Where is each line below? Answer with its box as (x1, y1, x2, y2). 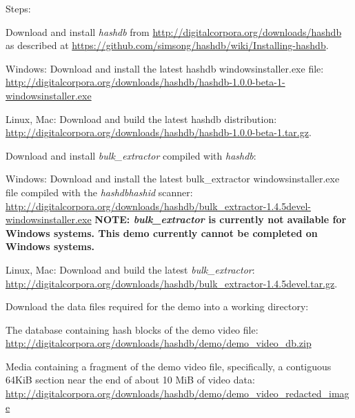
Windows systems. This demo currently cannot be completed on (6, 225, 318, 240)
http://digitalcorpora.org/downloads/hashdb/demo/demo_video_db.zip (6, 336, 312, 350)
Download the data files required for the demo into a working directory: (6, 299, 309, 314)
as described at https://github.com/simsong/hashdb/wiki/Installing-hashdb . (6, 38, 329, 53)
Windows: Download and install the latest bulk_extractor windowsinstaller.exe (6, 171, 340, 186)
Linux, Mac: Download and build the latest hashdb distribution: (6, 111, 277, 126)
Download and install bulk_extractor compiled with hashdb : (6, 148, 256, 162)
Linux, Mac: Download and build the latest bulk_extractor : (6, 262, 255, 276)
